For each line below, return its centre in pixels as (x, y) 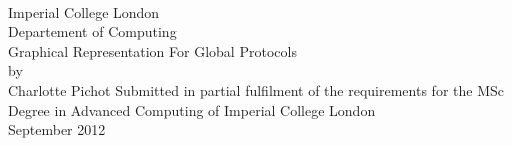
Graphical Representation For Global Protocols (152, 50)
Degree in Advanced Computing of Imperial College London (192, 109)
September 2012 (57, 129)
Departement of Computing (92, 31)
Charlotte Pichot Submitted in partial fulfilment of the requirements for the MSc (256, 89)
